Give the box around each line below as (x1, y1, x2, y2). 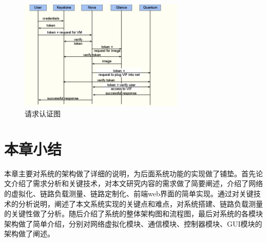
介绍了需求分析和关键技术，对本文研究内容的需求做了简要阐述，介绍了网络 (11, 178, 263, 189)
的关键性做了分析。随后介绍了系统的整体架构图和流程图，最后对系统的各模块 (4, 208, 263, 219)
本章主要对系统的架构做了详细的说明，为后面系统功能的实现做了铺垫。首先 (4, 168, 256, 178)
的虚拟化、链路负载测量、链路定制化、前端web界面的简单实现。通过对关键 (4, 188, 254, 198)
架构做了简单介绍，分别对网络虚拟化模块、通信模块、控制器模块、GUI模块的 (4, 218, 262, 229)
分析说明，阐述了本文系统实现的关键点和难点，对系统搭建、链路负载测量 (18, 198, 263, 209)
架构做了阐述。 (4, 228, 54, 239)
